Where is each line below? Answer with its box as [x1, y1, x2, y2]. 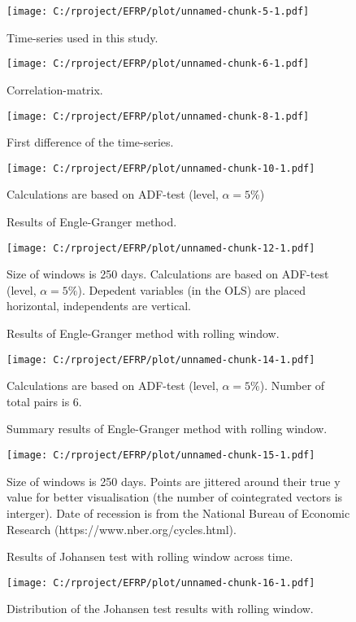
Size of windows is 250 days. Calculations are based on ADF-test [7, 265, 329, 283]
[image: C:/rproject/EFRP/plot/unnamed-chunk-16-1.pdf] [7, 576, 315, 589]
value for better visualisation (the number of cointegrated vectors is [7, 488, 343, 506]
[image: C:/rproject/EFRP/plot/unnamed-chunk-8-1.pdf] [7, 110, 310, 122]
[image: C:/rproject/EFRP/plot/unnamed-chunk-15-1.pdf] [7, 449, 315, 462]
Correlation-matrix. [7, 81, 103, 98]
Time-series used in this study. [7, 28, 158, 46]
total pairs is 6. [7, 392, 82, 410]
